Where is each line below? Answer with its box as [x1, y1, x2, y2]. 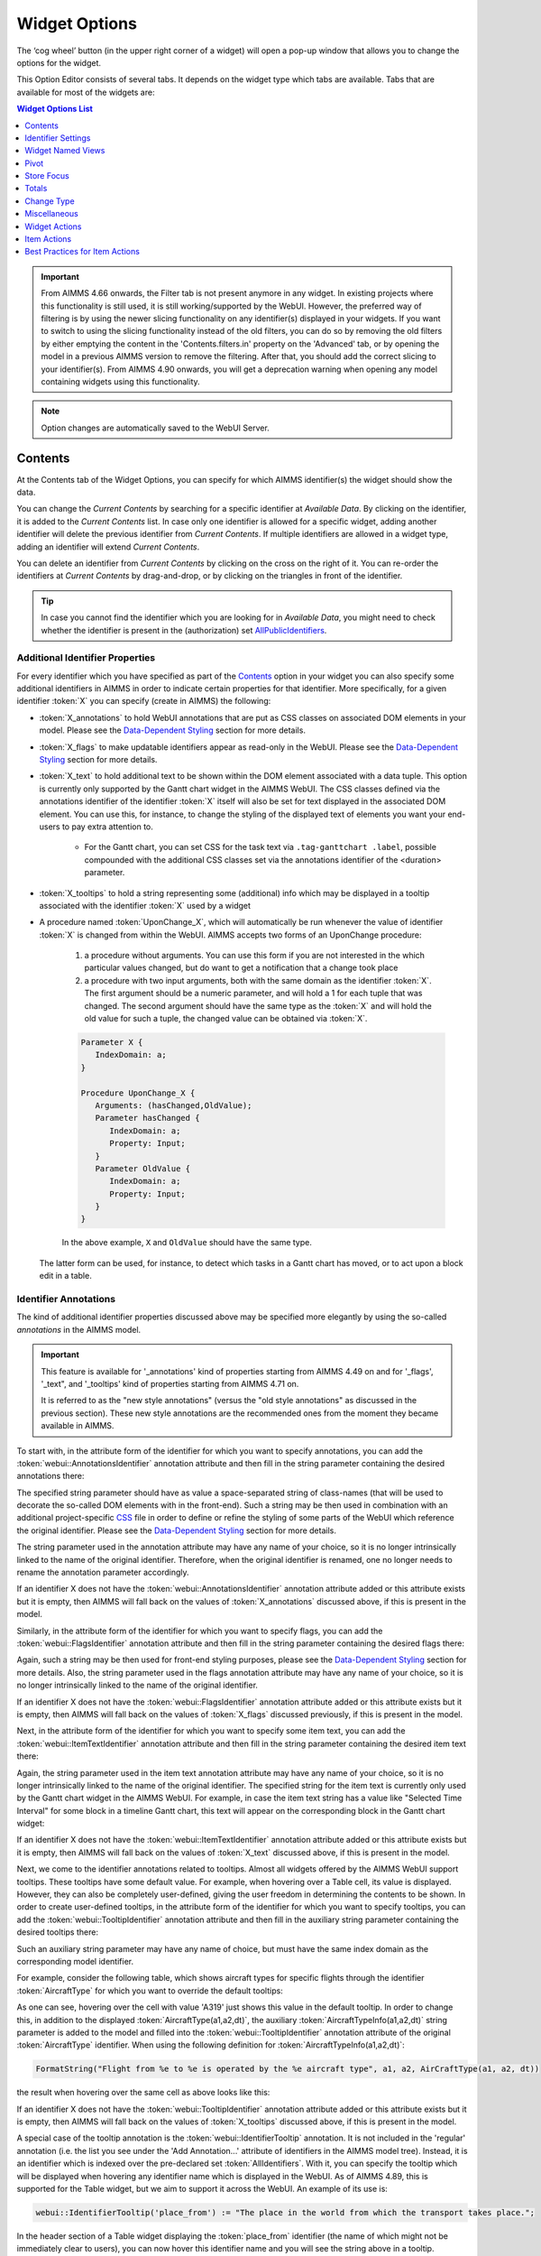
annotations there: [16, 1471, 85, 1482]
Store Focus [24, 171, 69, 181]
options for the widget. [16, 57, 102, 68]
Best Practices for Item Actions [24, 246, 140, 257]
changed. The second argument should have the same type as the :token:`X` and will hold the [84, 1000, 432, 1011]
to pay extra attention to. [61, 821, 153, 832]
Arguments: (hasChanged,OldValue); [95, 1100, 252, 1110]
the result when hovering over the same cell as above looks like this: [16, 2087, 270, 2098]
